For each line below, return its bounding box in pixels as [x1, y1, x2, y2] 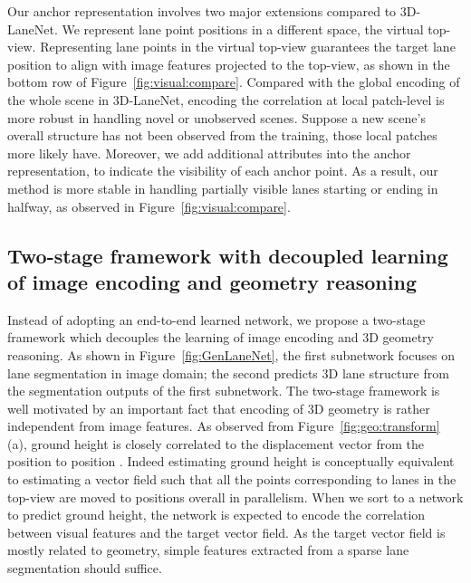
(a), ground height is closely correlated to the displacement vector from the [7, 434, 425, 453]
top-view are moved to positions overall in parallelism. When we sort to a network [7, 487, 464, 506]
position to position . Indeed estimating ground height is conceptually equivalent [7, 452, 455, 471]
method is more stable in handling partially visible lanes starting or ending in [7, 178, 438, 197]
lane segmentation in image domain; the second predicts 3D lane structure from [7, 363, 449, 382]
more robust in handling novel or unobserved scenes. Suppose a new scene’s [7, 108, 426, 127]
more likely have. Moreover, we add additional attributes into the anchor [7, 143, 411, 162]
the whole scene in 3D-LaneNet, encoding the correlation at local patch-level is [7, 90, 445, 109]
